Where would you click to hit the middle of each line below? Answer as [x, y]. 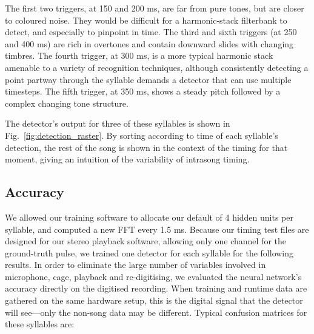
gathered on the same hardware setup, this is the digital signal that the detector [154, 300]
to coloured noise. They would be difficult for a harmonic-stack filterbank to [146, 20]
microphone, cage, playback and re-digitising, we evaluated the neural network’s [153, 276]
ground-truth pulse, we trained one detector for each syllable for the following [149, 252]
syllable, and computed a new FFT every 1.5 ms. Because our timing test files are [157, 229]
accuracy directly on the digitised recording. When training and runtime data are [156, 288]
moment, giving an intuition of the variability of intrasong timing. [127, 159]
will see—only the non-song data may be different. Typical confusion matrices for [156, 312]
